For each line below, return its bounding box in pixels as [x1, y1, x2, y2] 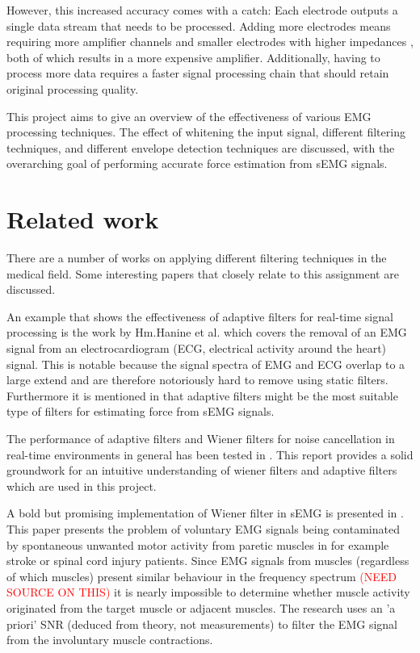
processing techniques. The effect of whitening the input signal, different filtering [6, 123, 405, 140]
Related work [6, 203, 159, 236]
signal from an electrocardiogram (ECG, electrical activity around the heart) [6, 340, 387, 357]
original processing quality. [6, 80, 139, 97]
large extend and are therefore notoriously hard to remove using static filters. [6, 371, 388, 388]
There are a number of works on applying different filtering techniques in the [6, 249, 387, 266]
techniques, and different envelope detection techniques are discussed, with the [6, 139, 395, 156]
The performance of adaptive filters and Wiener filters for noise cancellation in [6, 430, 395, 446]
